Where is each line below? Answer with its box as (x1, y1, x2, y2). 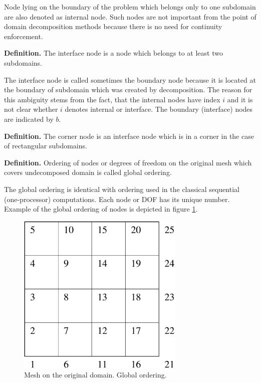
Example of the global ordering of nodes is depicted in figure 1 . (4, 204, 198, 214)
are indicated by (4, 113, 54, 124)
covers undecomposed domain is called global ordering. (4, 167, 172, 177)
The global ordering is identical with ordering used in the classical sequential (4, 183, 239, 194)
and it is (227, 94, 253, 104)
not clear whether (4, 104, 58, 114)
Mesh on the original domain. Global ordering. (24, 369, 167, 380)
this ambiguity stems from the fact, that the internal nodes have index (4, 94, 220, 104)
